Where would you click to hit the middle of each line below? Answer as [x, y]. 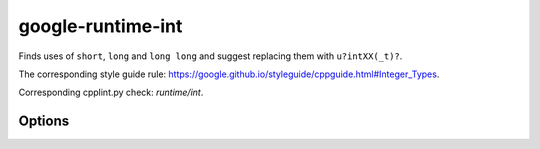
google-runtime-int [100, 26]
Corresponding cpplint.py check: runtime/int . [111, 92]
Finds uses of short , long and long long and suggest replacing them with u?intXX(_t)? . [210, 56]
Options [44, 121]
